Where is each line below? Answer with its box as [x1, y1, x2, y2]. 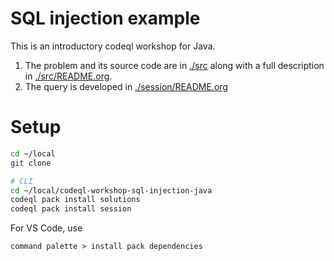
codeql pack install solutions [10, 195, 141, 205]
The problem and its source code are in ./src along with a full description [24, 59, 325, 71]
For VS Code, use [10, 222, 83, 234]
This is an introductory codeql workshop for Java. [10, 40, 216, 52]
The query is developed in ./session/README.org [24, 80, 228, 92]
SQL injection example [10, 7, 201, 30]
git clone [10, 158, 52, 168]
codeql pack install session [10, 204, 132, 214]
